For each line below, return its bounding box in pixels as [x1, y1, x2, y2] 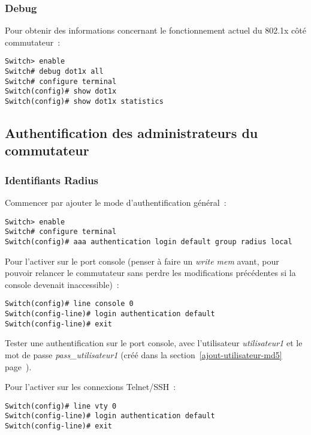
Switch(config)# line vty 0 [5, 401, 117, 410]
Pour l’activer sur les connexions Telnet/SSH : [5, 380, 176, 393]
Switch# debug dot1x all [5, 67, 104, 76]
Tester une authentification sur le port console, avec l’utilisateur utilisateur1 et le [5, 337, 303, 349]
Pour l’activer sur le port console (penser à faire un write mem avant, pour [5, 254, 279, 267]
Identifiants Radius [5, 172, 99, 187]
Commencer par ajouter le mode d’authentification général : [5, 196, 227, 209]
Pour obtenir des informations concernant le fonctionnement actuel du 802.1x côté [5, 24, 306, 37]
